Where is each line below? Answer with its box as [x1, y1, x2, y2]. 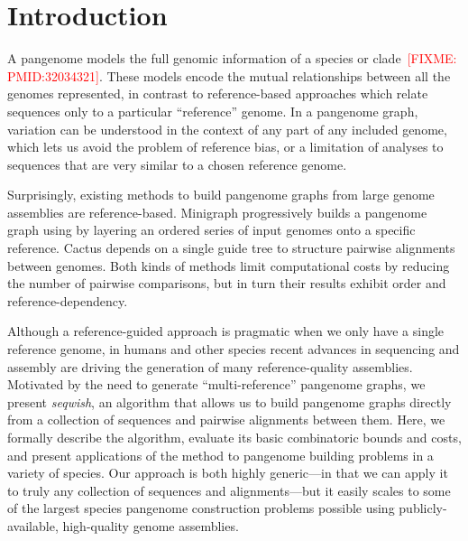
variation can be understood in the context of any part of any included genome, [7, 119, 447, 138]
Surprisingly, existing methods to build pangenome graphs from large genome [7, 185, 435, 204]
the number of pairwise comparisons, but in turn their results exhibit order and [7, 274, 446, 293]
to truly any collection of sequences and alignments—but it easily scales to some [7, 480, 451, 499]
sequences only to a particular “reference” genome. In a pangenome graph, [7, 101, 418, 120]
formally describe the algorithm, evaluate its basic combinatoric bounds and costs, [7, 428, 462, 446]
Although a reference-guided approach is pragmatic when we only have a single [7, 322, 445, 340]
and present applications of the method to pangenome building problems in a [7, 445, 434, 464]
